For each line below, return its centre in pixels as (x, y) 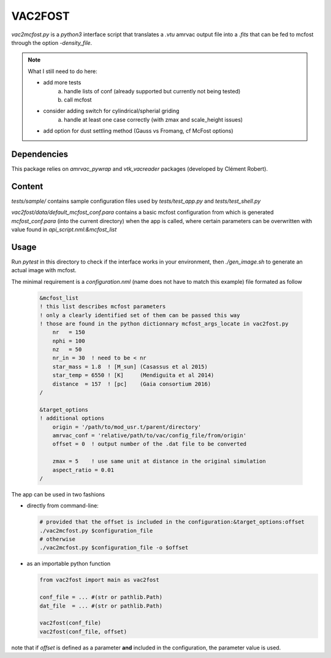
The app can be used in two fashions (58, 494)
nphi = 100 (69, 341)
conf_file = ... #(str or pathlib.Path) (101, 597)
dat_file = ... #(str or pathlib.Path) (101, 606)
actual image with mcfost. (44, 270)
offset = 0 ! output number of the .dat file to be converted (150, 444)
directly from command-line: (63, 506)
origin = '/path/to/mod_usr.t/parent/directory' (127, 427)
